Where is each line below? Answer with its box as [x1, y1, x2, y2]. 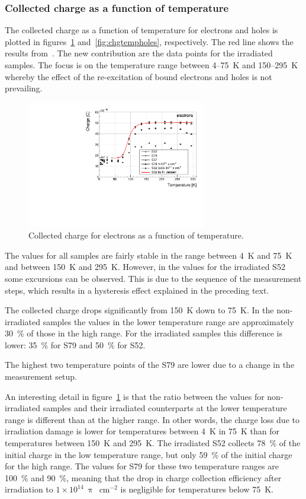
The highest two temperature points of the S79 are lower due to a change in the [5, 358, 295, 371]
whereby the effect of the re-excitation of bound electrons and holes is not [5, 70, 272, 82]
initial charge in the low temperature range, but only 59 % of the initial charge [5, 448, 292, 460]
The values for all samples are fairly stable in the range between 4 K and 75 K [5, 249, 292, 261]
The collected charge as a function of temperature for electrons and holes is [5, 24, 278, 36]
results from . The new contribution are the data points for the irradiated [5, 47, 273, 59]
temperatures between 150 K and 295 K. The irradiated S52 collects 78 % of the [5, 437, 301, 449]
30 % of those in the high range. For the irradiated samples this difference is [5, 327, 282, 339]
